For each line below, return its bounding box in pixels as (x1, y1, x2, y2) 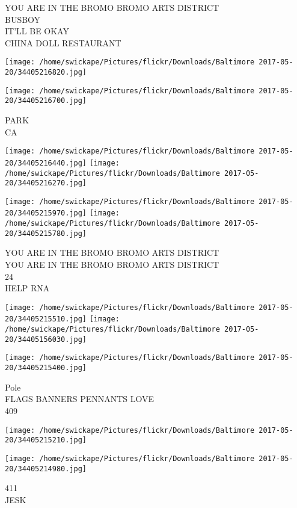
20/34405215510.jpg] (5, 315, 87, 324)
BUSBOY (5, 13, 41, 25)
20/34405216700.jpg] (5, 96, 87, 105)
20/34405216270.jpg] (5, 179, 87, 188)
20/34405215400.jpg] (5, 364, 87, 373)
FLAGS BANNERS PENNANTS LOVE (5, 392, 155, 405)
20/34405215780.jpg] (5, 229, 87, 238)
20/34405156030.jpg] (5, 335, 87, 344)
